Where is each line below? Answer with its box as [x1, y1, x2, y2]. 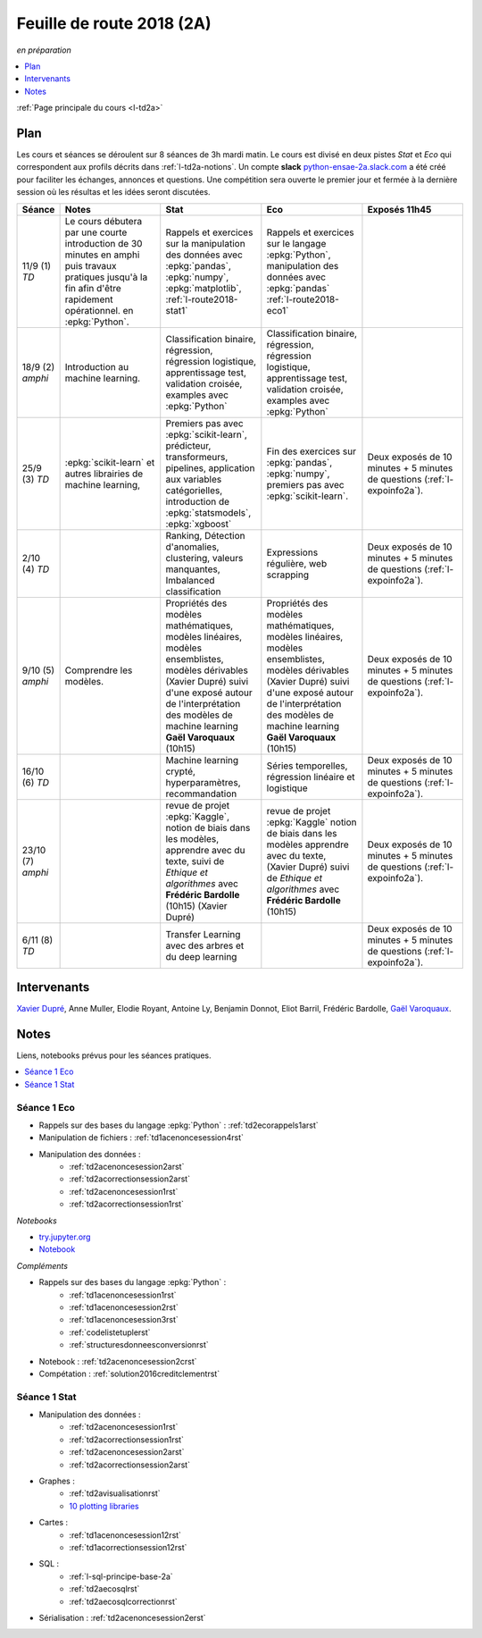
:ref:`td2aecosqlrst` [69, 1583, 140, 1594]
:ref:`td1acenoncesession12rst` [69, 1529, 182, 1541]
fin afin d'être [64, 281, 122, 294]
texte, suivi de [165, 854, 225, 867]
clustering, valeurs [165, 551, 244, 564]
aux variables [165, 473, 222, 485]
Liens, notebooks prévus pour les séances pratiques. [16, 1050, 212, 1061]
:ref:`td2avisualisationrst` [69, 1488, 161, 1499]
